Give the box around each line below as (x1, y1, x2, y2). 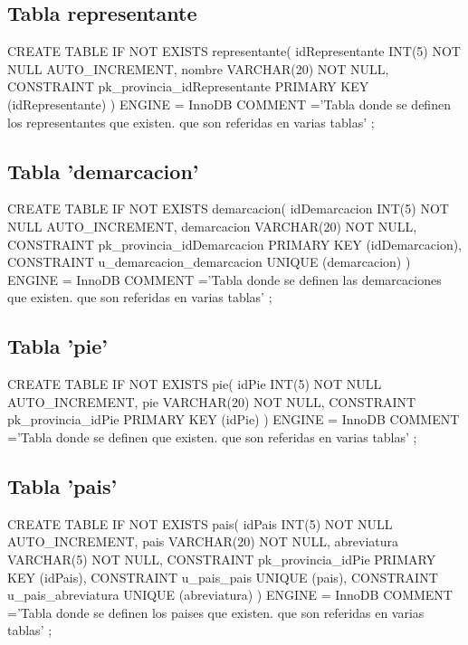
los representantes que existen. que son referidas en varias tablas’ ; (7, 112, 375, 131)
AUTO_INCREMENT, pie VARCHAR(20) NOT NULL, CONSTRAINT (7, 392, 416, 411)
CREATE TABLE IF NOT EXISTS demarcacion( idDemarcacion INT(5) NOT (7, 199, 449, 218)
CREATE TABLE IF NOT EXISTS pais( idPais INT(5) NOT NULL (7, 514, 393, 533)
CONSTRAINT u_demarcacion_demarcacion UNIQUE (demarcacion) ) (7, 252, 411, 271)
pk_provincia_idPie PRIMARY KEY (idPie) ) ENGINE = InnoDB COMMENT (7, 410, 460, 429)
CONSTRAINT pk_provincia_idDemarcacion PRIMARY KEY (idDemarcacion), (7, 234, 463, 253)
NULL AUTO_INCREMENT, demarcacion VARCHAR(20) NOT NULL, (7, 216, 417, 235)
